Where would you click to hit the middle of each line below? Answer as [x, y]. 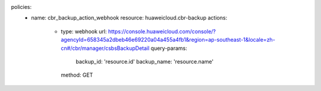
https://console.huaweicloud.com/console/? [162, 31]
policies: [21, 7]
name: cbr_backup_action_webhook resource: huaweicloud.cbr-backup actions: [129, 18]
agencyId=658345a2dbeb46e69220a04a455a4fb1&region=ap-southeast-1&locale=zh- [168, 40]
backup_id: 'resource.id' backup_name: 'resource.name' [145, 61]
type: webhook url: [84, 31]
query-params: [169, 48]
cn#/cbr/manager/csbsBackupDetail [105, 48]
